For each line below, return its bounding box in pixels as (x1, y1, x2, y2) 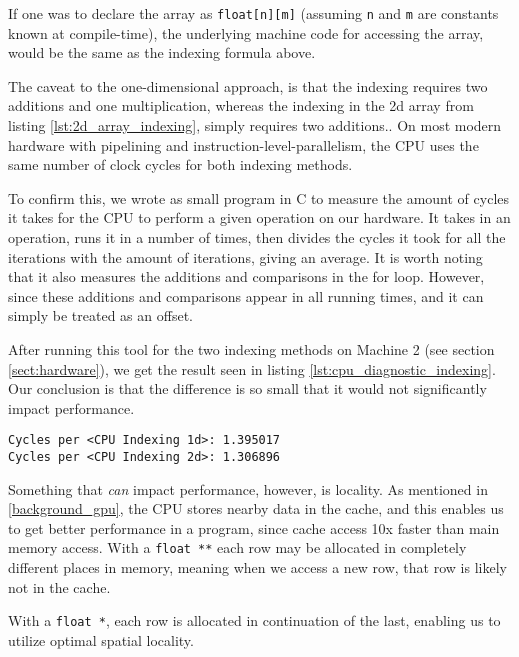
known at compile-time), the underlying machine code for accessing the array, (8, 22, 484, 43)
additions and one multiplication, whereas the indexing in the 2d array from (8, 95, 474, 116)
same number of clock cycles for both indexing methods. (8, 154, 353, 175)
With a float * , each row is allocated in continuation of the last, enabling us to (8, 610, 501, 631)
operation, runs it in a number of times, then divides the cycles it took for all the (8, 227, 506, 247)
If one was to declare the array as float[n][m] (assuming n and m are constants (8, 3, 499, 23)
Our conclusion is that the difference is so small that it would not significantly (8, 378, 487, 399)
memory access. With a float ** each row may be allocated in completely (8, 537, 467, 558)
